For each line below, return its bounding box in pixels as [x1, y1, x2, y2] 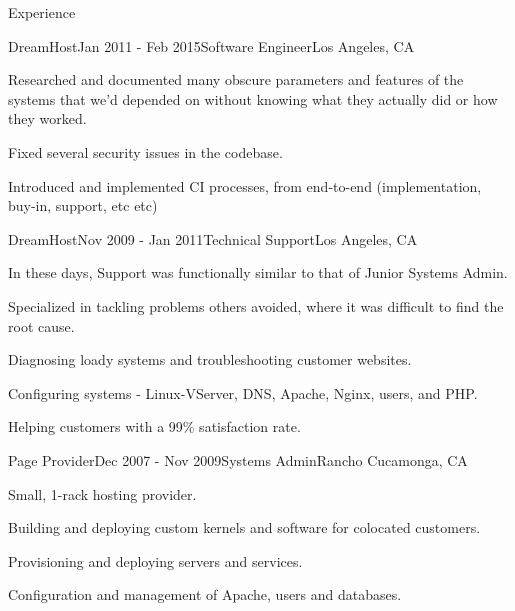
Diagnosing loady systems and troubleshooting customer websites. [8, 349, 412, 370]
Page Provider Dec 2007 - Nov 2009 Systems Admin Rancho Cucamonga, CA [8, 449, 468, 470]
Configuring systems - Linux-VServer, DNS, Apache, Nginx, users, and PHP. [8, 382, 478, 403]
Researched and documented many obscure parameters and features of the [8, 69, 464, 90]
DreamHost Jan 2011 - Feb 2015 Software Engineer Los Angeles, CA [8, 35, 415, 56]
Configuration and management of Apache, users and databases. [8, 584, 402, 605]
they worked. [8, 108, 87, 129]
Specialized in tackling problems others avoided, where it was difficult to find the [8, 295, 504, 316]
